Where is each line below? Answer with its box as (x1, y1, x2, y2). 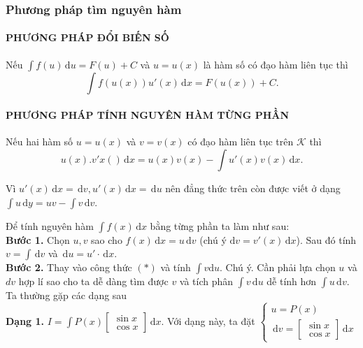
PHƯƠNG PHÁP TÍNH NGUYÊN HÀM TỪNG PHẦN (6, 108, 290, 122)
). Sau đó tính (296, 232, 357, 247)
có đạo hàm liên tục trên (187, 134, 294, 149)
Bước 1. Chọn (6, 232, 70, 247)
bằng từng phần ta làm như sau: (150, 218, 290, 233)
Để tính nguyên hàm (6, 218, 94, 233)
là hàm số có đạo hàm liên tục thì (203, 57, 348, 71)
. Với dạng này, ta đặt (161, 313, 255, 328)
